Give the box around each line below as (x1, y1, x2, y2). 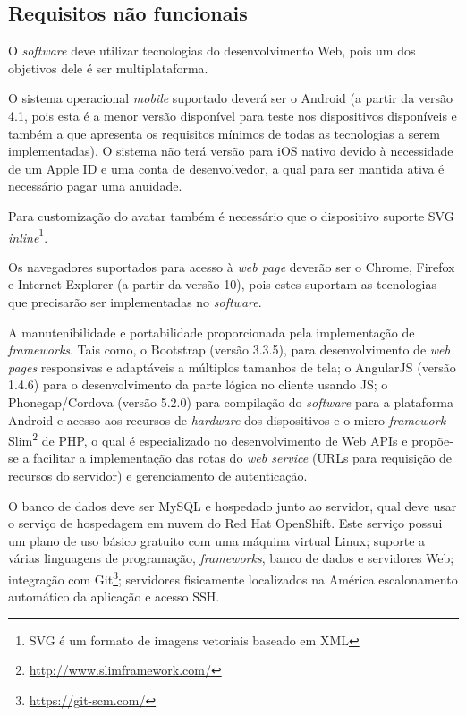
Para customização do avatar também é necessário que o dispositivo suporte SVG (8, 206, 454, 225)
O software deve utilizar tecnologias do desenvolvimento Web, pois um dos (8, 41, 416, 60)
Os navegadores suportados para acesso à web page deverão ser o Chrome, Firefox (8, 257, 455, 276)
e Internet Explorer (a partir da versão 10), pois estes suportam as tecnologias (8, 275, 436, 294)
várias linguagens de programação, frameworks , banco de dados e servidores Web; (8, 549, 454, 567)
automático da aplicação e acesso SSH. (8, 587, 220, 606)
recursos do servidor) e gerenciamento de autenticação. (8, 465, 308, 484)
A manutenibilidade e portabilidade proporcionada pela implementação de (8, 322, 415, 341)
